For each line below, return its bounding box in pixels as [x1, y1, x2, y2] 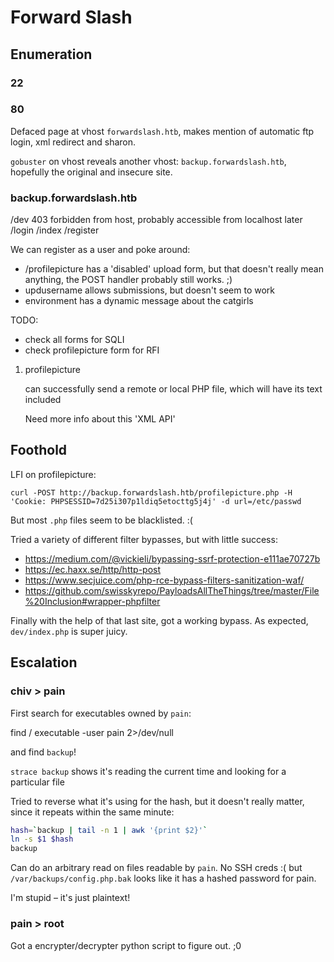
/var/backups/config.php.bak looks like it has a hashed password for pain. [10, 872, 317, 885]
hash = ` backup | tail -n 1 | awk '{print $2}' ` [10, 825, 208, 835]
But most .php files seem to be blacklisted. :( [10, 514, 193, 526]
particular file [10, 776, 65, 788]
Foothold [10, 442, 68, 459]
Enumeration [10, 46, 93, 63]
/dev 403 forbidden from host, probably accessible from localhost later [10, 214, 303, 226]
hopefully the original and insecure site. [10, 166, 173, 178]
